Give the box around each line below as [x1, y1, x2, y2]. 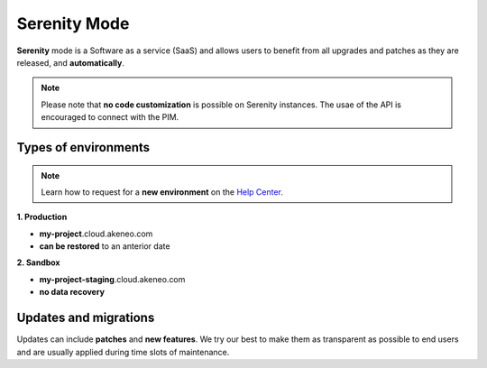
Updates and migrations [16, 310, 155, 326]
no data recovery [39, 287, 106, 298]
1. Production [16, 212, 68, 223]
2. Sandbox [16, 257, 60, 268]
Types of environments [16, 140, 151, 155]
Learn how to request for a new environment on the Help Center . [41, 186, 284, 198]
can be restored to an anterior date [39, 241, 170, 252]
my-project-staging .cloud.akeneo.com [39, 273, 186, 284]
